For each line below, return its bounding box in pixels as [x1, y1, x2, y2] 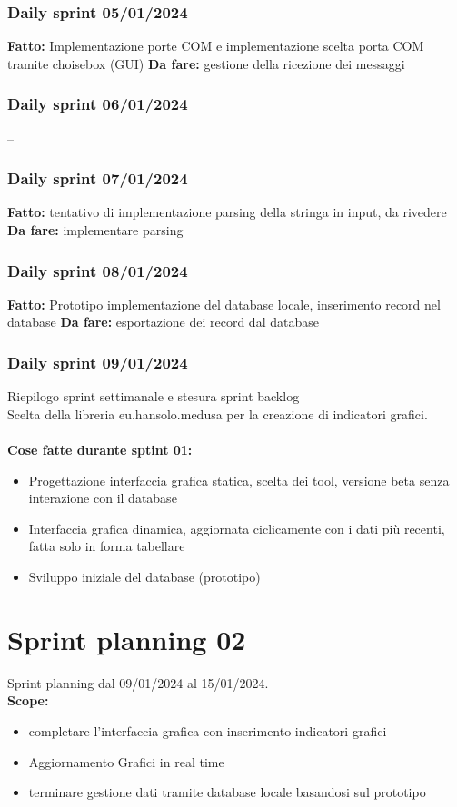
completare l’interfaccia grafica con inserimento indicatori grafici [28, 721, 387, 740]
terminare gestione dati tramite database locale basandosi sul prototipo [28, 782, 426, 802]
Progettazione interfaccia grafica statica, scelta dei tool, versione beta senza [28, 470, 450, 489]
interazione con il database [28, 488, 177, 507]
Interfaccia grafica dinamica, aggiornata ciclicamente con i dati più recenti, [28, 518, 445, 537]
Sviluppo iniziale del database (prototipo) [28, 567, 261, 586]
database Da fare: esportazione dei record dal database [7, 312, 319, 331]
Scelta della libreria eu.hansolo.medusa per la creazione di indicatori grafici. [7, 404, 428, 423]
